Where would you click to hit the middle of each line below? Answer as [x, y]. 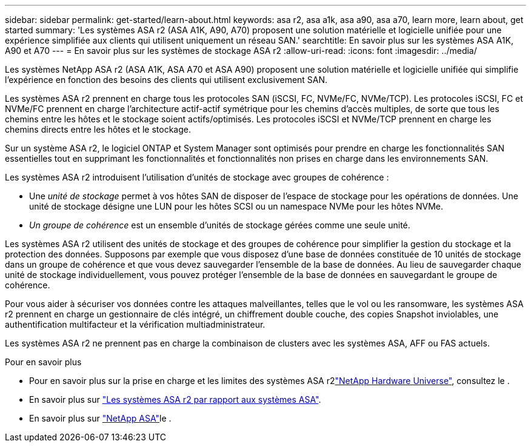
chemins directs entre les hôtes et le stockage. [98, 129]
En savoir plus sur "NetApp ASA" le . [100, 418]
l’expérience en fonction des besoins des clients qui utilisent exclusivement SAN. [166, 80]
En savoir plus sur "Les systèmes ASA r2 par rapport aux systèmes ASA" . [175, 399]
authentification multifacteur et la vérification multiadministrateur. [135, 324]
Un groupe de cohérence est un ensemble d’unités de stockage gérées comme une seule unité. [220, 225]
